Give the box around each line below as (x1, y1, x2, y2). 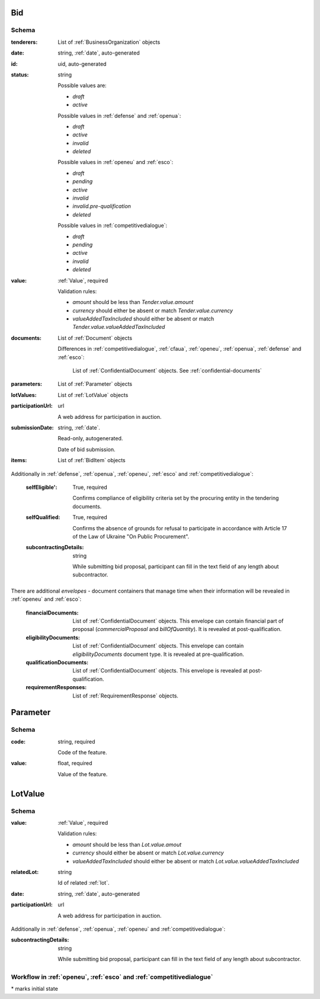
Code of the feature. (57, 749, 107, 756)
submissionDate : (11, 424, 54, 431)
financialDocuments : (25, 609, 79, 616)
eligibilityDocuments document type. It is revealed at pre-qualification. (72, 651, 244, 658)
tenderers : (11, 39, 38, 46)
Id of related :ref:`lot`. (57, 879, 110, 886)
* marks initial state (11, 985, 59, 992)
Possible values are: (57, 82, 107, 89)
